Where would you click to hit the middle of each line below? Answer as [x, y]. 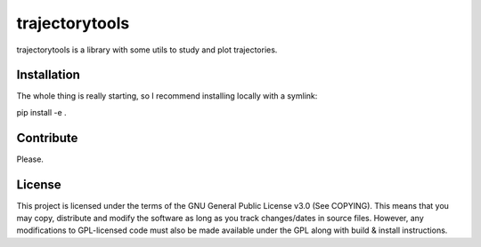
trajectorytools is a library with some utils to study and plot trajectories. [147, 50]
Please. [30, 159]
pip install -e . [41, 112]
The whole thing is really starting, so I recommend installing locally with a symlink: [167, 96]
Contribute [47, 138]
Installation [48, 75]
